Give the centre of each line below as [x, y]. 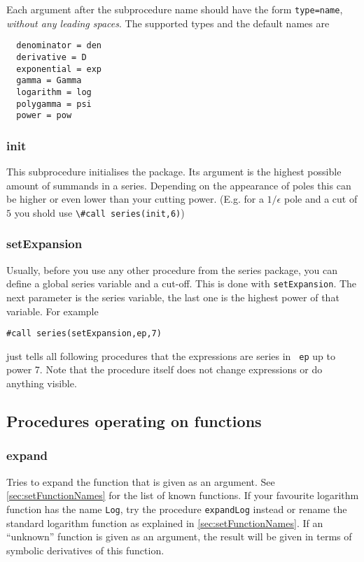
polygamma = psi [54, 104]
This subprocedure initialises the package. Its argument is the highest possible [174, 172]
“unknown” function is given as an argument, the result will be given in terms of [179, 536]
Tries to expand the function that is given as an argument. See [141, 481]
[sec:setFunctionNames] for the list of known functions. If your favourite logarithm [183, 495]
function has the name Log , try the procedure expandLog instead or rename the [177, 509]
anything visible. [42, 383]
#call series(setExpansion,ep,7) [84, 334]
